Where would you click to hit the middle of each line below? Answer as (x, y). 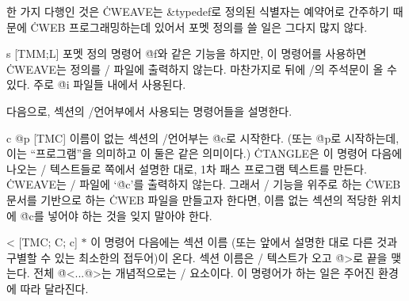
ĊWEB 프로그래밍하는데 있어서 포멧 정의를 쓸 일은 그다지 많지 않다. (199, 27)
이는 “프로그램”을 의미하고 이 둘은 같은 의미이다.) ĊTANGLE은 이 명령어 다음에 (204, 153)
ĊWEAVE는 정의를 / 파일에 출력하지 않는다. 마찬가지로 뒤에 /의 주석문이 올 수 (202, 69)
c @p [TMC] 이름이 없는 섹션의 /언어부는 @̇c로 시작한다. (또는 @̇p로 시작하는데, (203, 137)
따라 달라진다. (54, 288)
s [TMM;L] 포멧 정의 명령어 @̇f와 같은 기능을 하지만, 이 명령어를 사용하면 (187, 53)
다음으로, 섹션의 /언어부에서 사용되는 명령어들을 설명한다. (149, 110)
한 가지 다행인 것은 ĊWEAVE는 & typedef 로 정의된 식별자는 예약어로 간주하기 (198, 11)
